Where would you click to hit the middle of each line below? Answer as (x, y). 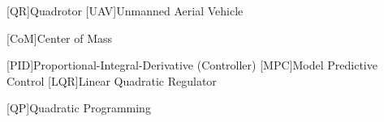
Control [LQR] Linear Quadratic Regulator (112, 80)
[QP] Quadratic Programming (79, 108)
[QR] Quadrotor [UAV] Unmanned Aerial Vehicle (125, 11)
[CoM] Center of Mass (60, 38)
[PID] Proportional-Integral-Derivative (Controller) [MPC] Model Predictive (192, 65)
